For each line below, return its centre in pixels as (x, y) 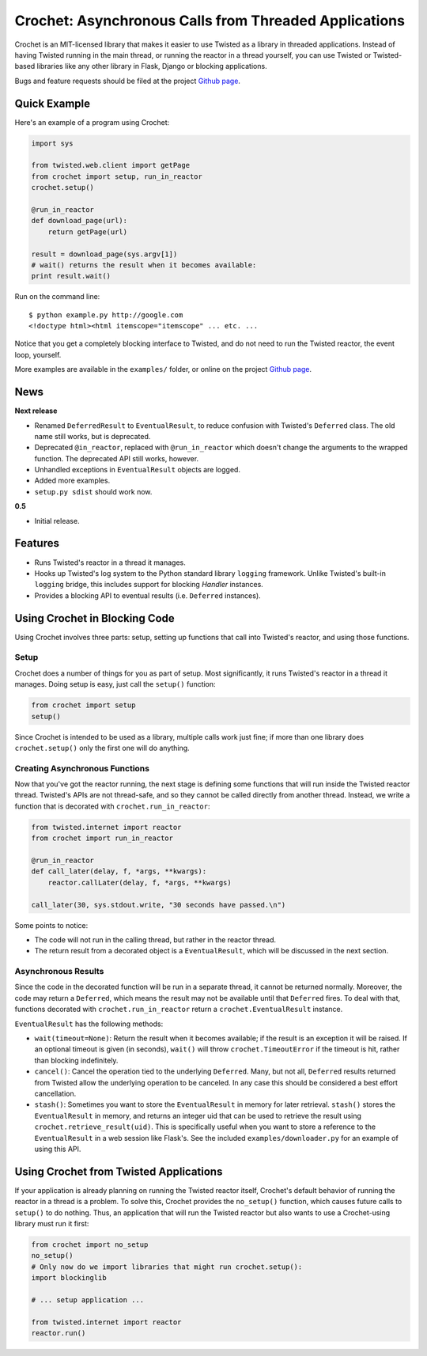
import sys (52, 143)
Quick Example (53, 103)
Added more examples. (72, 481)
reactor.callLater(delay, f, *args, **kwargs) (140, 883)
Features (37, 543)
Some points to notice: (51, 925)
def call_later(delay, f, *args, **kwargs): (119, 871)
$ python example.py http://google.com (106, 315)
